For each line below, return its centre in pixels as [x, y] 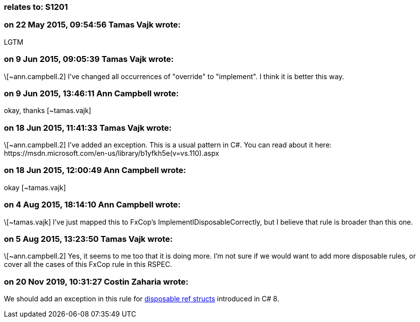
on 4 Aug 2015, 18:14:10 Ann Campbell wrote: [92, 205]
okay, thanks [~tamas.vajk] [48, 111]
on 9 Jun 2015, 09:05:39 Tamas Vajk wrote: [89, 59]
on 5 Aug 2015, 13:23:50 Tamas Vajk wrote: [88, 239]
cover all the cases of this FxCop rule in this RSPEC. [88, 264]
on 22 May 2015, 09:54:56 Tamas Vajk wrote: [92, 25]
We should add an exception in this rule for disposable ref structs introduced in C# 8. [142, 299]
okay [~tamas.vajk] [35, 187]
